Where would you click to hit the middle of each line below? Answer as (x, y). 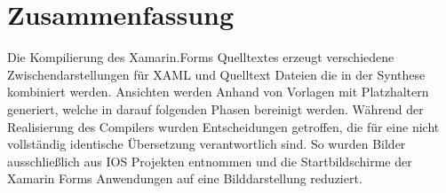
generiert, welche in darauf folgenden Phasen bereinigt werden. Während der (215, 108)
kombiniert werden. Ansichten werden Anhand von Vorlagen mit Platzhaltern (218, 92)
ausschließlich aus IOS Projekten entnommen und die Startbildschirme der (210, 161)
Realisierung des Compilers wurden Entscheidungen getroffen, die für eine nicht (223, 126)
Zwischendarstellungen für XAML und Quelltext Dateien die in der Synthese (216, 74)
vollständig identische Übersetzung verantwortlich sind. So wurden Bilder (207, 144)
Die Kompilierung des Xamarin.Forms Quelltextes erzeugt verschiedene (201, 57)
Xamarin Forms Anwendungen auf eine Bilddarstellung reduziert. (185, 178)
